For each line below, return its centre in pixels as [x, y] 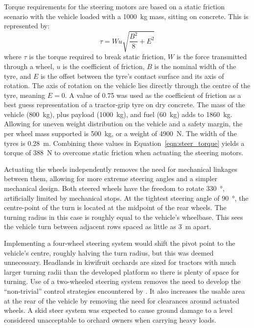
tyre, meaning [25, 95]
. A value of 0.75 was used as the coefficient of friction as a [153, 95]
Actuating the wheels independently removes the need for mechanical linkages [121, 169]
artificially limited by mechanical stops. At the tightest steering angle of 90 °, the [126, 198]
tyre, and [18, 76]
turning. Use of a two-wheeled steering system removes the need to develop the [122, 281]
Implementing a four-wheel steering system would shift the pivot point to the [120, 243]
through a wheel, [29, 66]
